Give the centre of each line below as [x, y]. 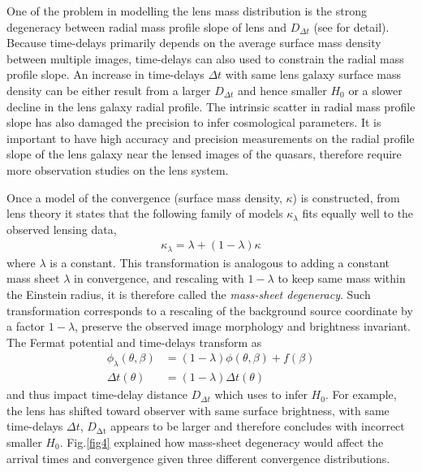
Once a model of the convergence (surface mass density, [144, 197]
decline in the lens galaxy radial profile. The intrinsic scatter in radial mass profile [211, 106]
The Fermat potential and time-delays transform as [134, 342]
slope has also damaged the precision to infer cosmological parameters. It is [194, 122]
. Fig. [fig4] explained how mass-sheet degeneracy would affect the [222, 442]
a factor [26, 326]
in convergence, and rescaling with [159, 278]
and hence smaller [282, 90]
